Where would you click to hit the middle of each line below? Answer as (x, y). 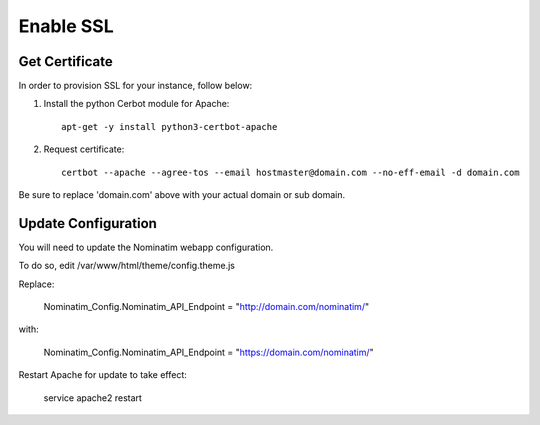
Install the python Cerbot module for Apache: (136, 104)
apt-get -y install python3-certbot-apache (169, 126)
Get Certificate (66, 61)
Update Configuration (87, 223)
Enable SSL (66, 26)
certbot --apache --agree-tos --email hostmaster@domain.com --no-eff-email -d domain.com (290, 172)
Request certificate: (84, 149)
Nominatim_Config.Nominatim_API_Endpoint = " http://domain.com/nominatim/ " (206, 307)
